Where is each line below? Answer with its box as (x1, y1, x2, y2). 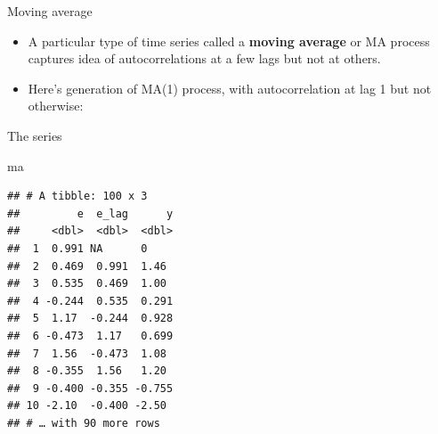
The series (7, 126, 62, 144)
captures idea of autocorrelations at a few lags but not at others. (28, 49, 381, 68)
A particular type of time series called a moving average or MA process (28, 31, 430, 50)
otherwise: (28, 96, 84, 115)
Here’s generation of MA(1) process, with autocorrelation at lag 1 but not (28, 78, 432, 97)
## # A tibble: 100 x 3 (7, 190, 148, 203)
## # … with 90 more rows (7, 416, 160, 430)
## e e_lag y (7, 207, 174, 220)
